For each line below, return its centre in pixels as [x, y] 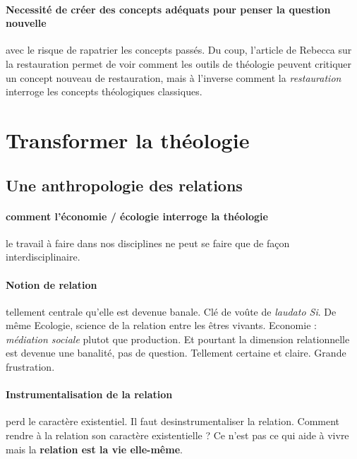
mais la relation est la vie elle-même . [94, 449]
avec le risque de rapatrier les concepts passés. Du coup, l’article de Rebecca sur [179, 50]
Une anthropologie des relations [124, 185]
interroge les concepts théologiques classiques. [104, 91]
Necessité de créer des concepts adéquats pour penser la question [168, 9]
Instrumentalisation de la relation [89, 394]
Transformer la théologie [128, 139]
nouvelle [26, 23]
